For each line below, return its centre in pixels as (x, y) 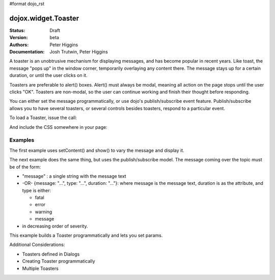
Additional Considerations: (37, 245)
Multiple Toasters (40, 268)
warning (44, 212)
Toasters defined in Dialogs (51, 254)
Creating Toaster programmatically (59, 261)
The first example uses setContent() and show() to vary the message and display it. (97, 150)
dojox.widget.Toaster (44, 18)
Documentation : (27, 52)
